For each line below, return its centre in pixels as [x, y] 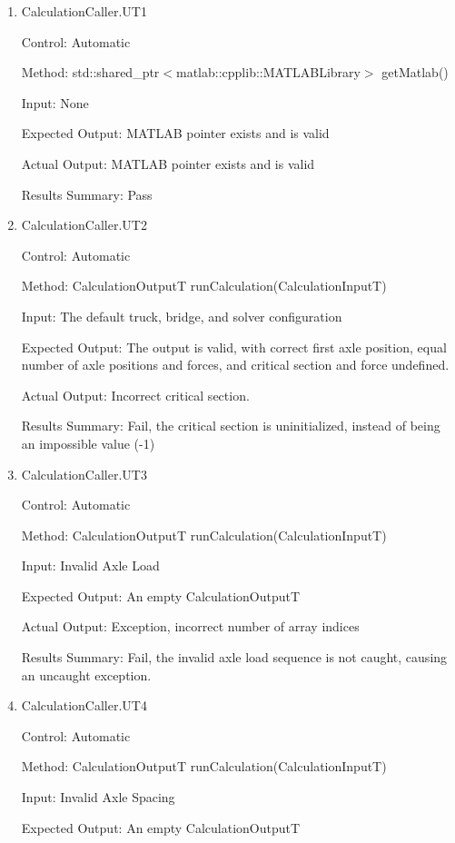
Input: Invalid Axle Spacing [98, 797]
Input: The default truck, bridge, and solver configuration [182, 316]
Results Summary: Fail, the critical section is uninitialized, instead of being [231, 426]
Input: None [55, 102]
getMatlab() [415, 72]
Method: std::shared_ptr [90, 72]
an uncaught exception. [86, 674]
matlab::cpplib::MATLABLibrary [268, 72]
